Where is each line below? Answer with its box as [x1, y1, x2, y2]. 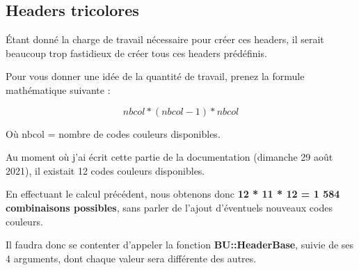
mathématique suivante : [6, 82, 111, 97]
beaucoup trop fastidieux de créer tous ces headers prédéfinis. [6, 45, 267, 60]
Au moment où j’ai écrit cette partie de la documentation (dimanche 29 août [6, 150, 333, 164]
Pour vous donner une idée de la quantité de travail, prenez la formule [6, 69, 305, 84]
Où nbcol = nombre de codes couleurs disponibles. [6, 126, 221, 141]
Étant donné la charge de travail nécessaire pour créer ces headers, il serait [6, 32, 324, 47]
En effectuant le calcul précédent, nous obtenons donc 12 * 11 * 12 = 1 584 [6, 186, 340, 201]
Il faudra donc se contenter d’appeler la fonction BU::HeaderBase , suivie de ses [6, 237, 354, 252]
